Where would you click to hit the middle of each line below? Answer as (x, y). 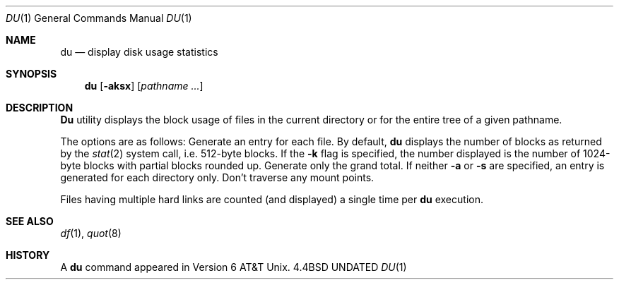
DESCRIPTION (40, 108)
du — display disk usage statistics (139, 52)
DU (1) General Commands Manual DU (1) (99, 18)
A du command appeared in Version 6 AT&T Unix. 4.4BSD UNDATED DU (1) (234, 267)
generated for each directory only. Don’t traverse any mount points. (217, 177)
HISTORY (28, 255)
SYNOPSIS (31, 74)
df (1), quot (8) (91, 233)
